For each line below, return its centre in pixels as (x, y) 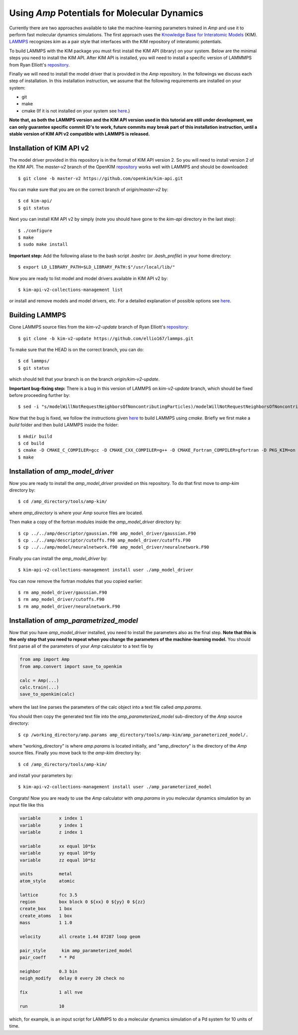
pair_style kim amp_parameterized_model (76, 950)
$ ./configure (35, 231)
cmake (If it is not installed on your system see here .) (76, 111)
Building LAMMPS (38, 315)
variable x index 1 (51, 818)
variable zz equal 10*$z (58, 860)
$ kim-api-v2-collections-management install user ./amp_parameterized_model (115, 787)
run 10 (42, 1006)
